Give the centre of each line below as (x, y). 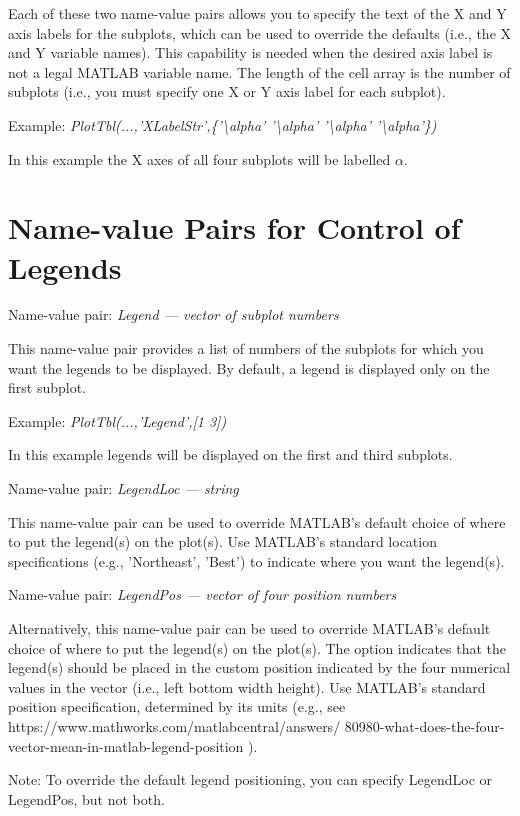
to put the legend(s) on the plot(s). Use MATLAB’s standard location (222, 541)
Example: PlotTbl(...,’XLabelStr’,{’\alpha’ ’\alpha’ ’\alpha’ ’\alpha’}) (222, 124)
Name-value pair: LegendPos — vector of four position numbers (202, 594)
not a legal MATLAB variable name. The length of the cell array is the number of (259, 71)
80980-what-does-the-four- (424, 725)
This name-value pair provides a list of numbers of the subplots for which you (246, 348)
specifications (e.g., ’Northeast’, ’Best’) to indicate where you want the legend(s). (256, 560)
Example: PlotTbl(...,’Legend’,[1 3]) (117, 420)
